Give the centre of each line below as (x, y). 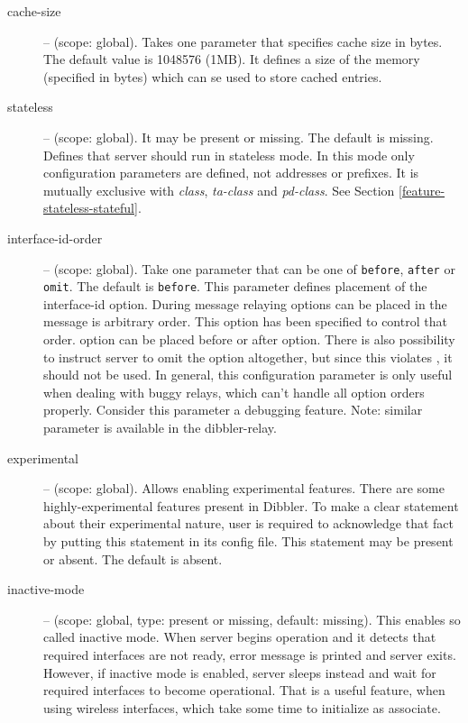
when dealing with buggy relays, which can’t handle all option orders (234, 392)
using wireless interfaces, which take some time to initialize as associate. (242, 707)
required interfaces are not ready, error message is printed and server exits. (250, 654)
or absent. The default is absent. (133, 558)
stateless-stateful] (91, 208)
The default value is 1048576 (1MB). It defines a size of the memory (232, 59)
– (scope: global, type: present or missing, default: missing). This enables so (252, 619)
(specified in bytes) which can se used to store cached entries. (213, 76)
